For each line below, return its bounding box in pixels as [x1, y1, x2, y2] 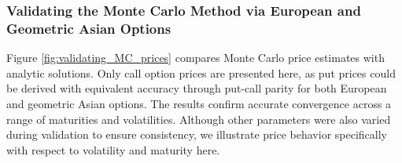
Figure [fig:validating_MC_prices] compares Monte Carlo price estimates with [6, 49, 385, 66]
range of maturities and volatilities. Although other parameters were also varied [6, 110, 391, 127]
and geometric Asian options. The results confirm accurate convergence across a [6, 95, 392, 111]
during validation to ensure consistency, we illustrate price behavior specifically [6, 126, 387, 143]
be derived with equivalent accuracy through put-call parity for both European [6, 80, 387, 96]
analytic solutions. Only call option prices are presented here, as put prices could [6, 64, 396, 81]
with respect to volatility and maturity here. [6, 141, 220, 158]
